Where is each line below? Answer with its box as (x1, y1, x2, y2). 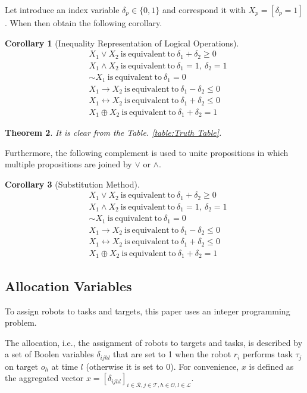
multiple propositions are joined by (5, 158, 132, 170)
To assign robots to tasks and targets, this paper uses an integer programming (5, 304, 290, 317)
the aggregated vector (5, 372, 84, 384)
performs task (242, 348, 293, 360)
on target (5, 360, 39, 372)
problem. (5, 316, 37, 329)
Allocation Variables (5, 276, 132, 295)
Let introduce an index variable (5, 4, 120, 15)
